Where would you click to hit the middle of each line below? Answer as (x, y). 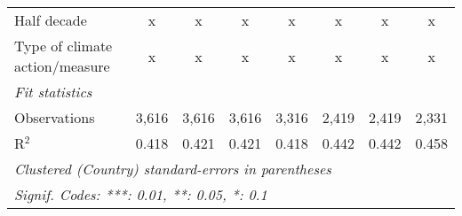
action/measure (62, 66)
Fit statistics (53, 92)
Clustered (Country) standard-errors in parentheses (173, 169)
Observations (55, 117)
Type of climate (64, 46)
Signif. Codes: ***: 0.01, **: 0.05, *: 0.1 (141, 194)
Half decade (51, 20)
